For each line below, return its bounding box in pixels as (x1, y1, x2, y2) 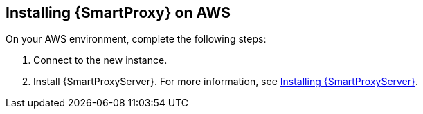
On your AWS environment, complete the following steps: (6, 33, 267, 45)
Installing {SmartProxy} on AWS (6, 4, 231, 21)
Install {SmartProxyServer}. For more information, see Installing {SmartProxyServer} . (33, 76, 419, 88)
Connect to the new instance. (33, 54, 168, 67)
